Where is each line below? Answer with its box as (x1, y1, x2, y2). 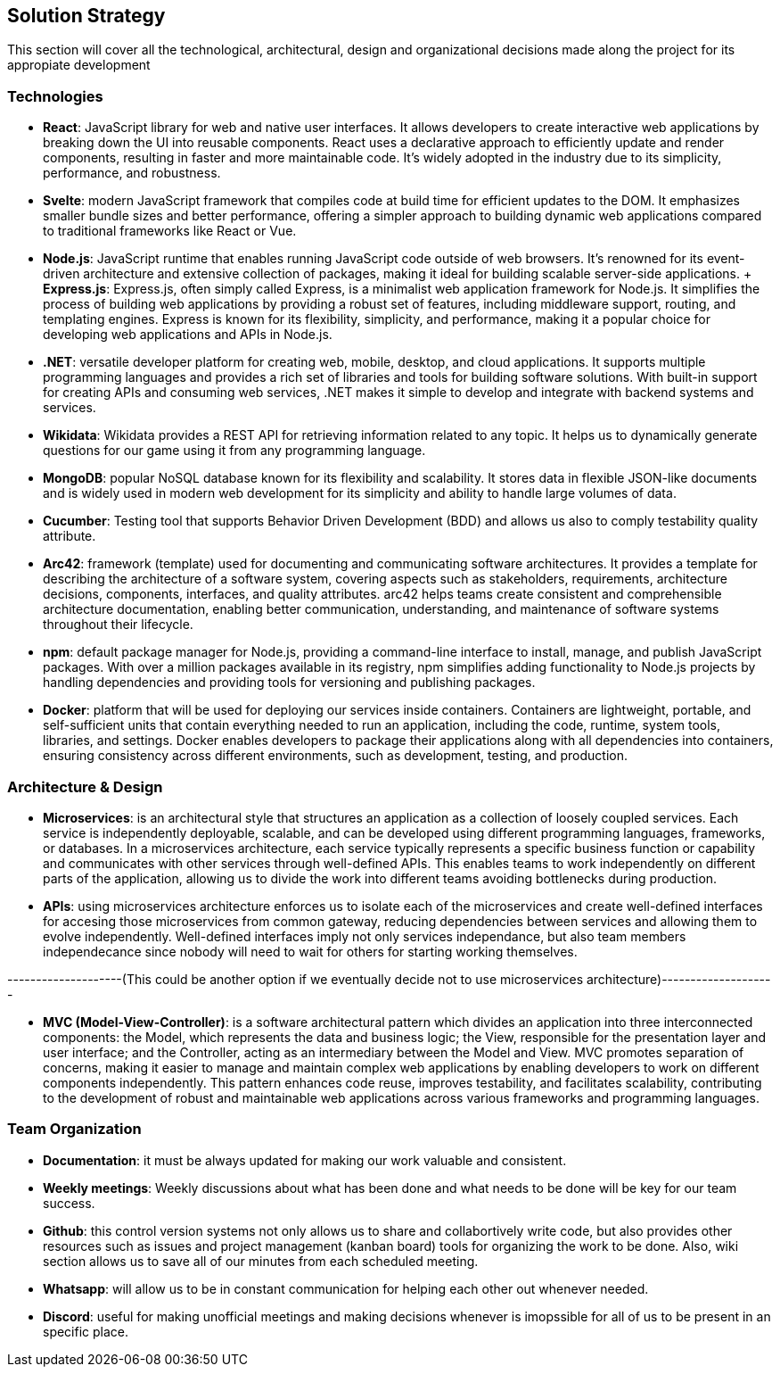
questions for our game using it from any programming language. (43, 443, 426, 459)
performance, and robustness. (43, 165, 221, 181)
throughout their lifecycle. (43, 617, 193, 633)
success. (43, 1195, 95, 1211)
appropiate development (7, 57, 151, 73)
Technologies (7, 87, 103, 105)
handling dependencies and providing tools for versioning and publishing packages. (43, 675, 536, 691)
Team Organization (7, 1120, 142, 1138)
